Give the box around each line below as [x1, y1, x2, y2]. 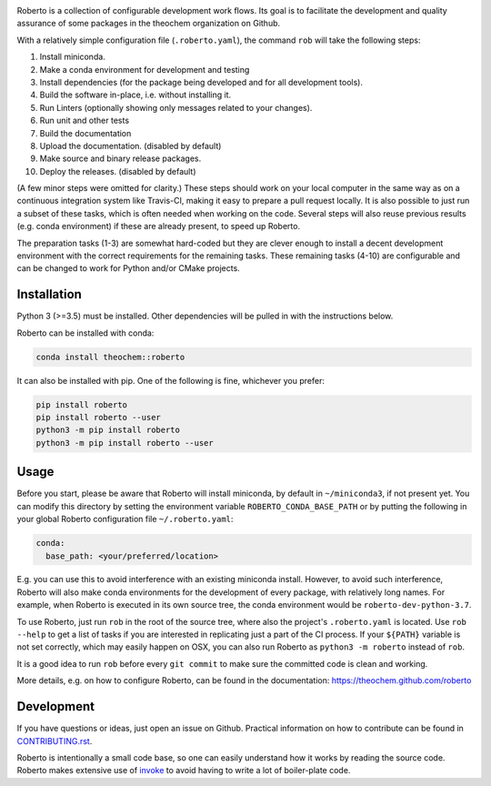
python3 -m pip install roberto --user [35, 438, 214, 448]
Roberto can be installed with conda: [16, 327, 155, 338]
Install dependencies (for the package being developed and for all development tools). [39, 76, 364, 87]
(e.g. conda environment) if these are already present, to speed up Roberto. [16, 221, 300, 232]
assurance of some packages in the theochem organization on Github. [16, 18, 281, 29]
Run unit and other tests [39, 115, 130, 126]
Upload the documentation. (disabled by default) [39, 140, 222, 151]
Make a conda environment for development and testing [39, 64, 250, 75]
